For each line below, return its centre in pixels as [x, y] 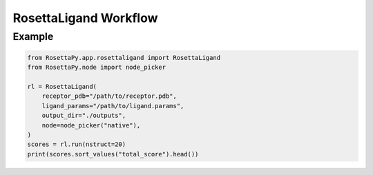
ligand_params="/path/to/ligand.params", [113, 106]
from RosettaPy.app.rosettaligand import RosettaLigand [124, 58]
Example [33, 37]
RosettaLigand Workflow [85, 18]
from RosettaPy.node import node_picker [96, 68]
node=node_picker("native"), [91, 125]
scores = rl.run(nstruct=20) [77, 144]
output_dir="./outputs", [84, 116]
